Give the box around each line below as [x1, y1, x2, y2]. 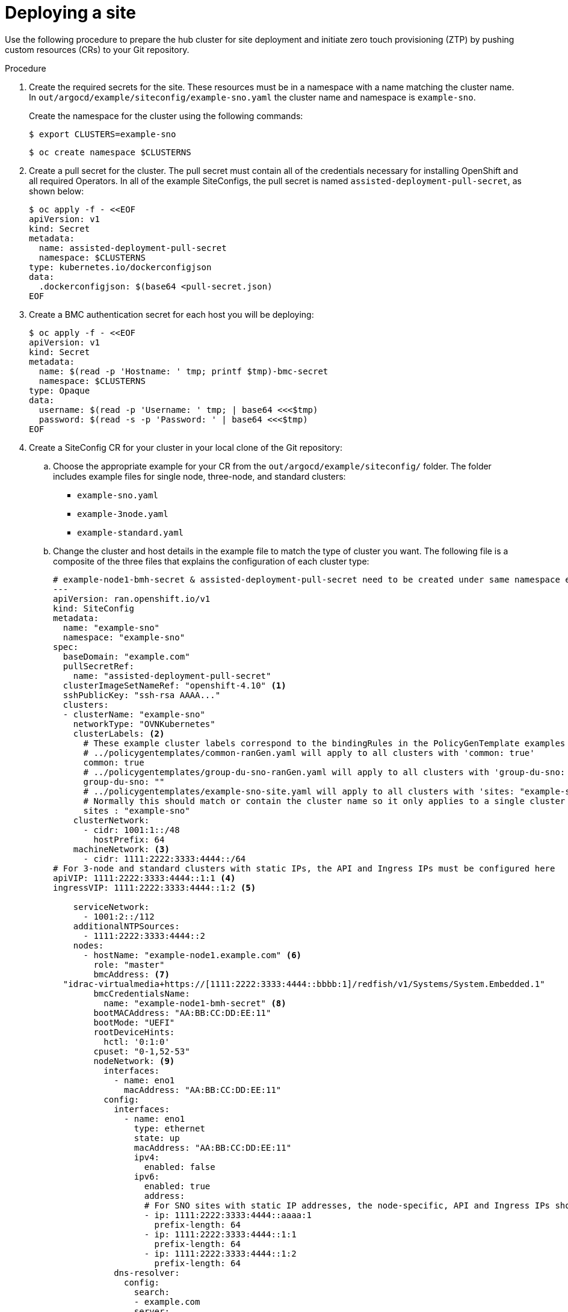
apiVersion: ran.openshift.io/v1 [53, 593, 211, 604]
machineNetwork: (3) [73, 844, 170, 854]
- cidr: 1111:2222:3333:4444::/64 [83, 853, 246, 864]
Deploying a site [5, 2, 136, 23]
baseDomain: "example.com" [63, 651, 190, 661]
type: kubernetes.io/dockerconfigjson [29, 262, 212, 272]
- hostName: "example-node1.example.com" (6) [83, 950, 302, 960]
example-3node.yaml [77, 509, 168, 519]
